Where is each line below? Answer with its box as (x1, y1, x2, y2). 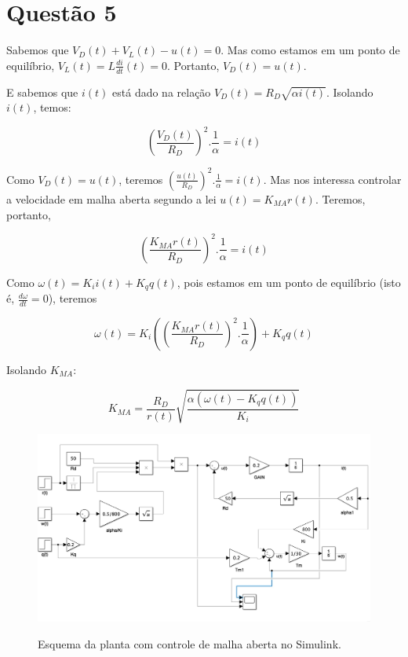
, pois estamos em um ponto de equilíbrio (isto (177, 273, 401, 290)
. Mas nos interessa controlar (263, 171, 402, 187)
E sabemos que (6, 83, 78, 100)
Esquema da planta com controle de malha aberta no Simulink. (38, 635, 341, 651)
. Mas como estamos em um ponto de (220, 42, 400, 58)
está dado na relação (112, 83, 211, 100)
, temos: (33, 99, 71, 116)
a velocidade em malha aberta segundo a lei (6, 190, 217, 207)
